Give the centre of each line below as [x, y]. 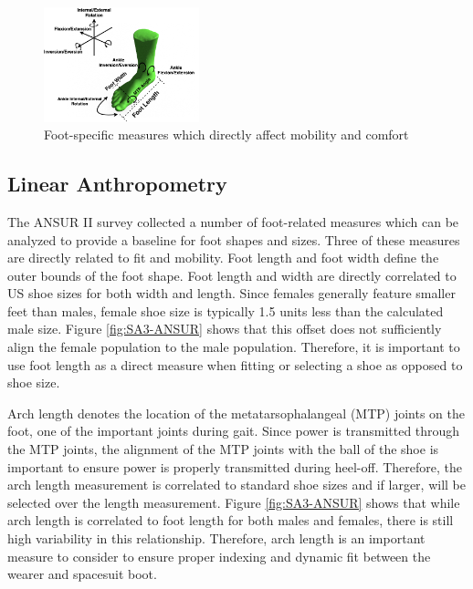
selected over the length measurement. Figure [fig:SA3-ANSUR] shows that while [234, 502]
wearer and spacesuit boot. [82, 574]
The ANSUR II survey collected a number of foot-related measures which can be [233, 221]
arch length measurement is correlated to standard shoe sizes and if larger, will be [236, 485]
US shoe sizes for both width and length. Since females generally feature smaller [231, 293]
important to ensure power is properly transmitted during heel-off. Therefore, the [235, 466]
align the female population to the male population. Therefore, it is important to [234, 347]
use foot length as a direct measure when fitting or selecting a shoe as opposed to [235, 364]
